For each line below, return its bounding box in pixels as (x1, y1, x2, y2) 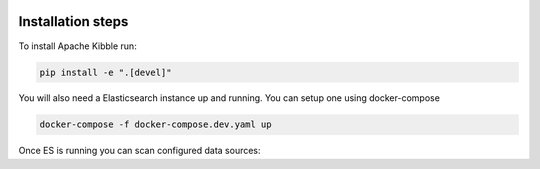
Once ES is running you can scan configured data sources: (18, 145, 261, 157)
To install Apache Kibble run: (18, 40, 137, 52)
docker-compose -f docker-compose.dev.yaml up (39, 119, 272, 130)
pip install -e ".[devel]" (39, 66, 172, 78)
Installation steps (18, 13, 129, 30)
